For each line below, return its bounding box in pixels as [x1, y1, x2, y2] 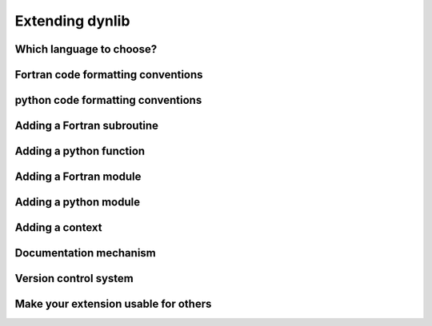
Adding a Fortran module [14, 170, 142, 184]
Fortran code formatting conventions [14, 68, 203, 81]
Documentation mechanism [14, 246, 156, 260]
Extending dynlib [14, 12, 130, 30]
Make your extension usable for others [14, 297, 212, 311]
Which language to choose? [14, 42, 158, 56]
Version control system [14, 272, 134, 285]
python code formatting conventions [14, 93, 202, 107]
